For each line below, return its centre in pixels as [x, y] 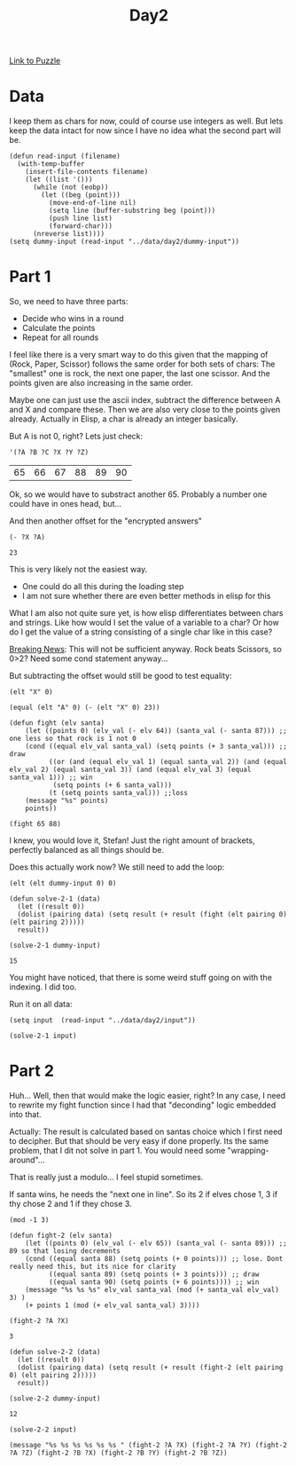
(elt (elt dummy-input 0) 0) [63, 884]
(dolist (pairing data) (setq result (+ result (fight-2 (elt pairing [150, 1367]
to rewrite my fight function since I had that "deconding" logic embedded [143, 1105]
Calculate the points [58, 328]
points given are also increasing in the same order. [101, 383]
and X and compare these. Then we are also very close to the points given [145, 410]
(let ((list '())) [59, 180]
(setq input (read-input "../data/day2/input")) [103, 1021]
